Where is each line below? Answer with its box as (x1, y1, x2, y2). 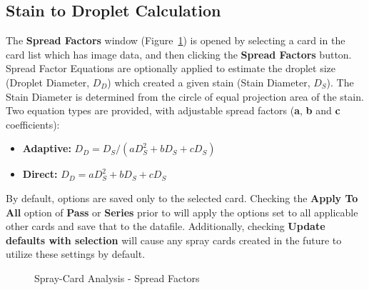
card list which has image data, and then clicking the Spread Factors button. (6, 46, 352, 61)
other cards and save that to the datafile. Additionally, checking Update (6, 219, 325, 234)
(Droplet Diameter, (6, 74, 90, 89)
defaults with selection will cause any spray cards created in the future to (6, 232, 342, 247)
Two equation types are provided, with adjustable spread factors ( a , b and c (6, 103, 340, 118)
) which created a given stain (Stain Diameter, (107, 74, 310, 89)
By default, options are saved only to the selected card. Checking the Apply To (6, 190, 358, 205)
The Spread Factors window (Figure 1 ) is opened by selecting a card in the (6, 33, 345, 48)
